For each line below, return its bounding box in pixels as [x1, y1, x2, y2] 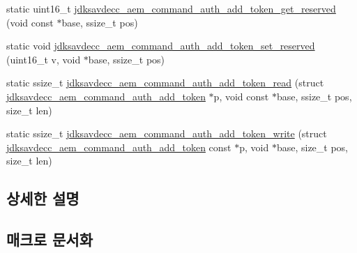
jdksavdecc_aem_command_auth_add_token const [6, 139, 231, 154]
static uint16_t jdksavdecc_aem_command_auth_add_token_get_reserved [6, 1, 336, 15]
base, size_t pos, [276, 139, 349, 154]
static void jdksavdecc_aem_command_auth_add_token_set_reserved [6, 38, 315, 53]
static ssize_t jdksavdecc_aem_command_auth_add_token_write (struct [6, 126, 327, 141]
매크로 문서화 [6, 229, 93, 250]
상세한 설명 [6, 187, 79, 209]
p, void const [213, 89, 269, 103]
